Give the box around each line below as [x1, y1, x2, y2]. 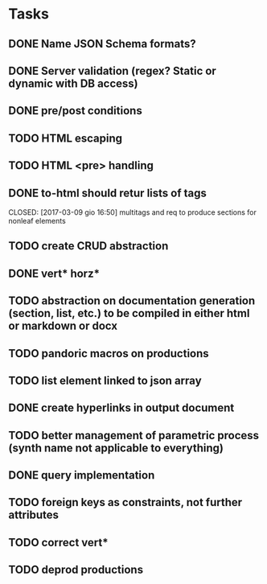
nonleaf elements [8, 216, 66, 225]
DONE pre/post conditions [8, 104, 142, 117]
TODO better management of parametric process [8, 428, 260, 442]
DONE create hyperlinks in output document [8, 401, 235, 415]
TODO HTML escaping [8, 131, 123, 145]
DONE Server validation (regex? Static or [8, 64, 217, 77]
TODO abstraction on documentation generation [8, 294, 256, 308]
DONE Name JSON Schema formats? [8, 37, 197, 51]
